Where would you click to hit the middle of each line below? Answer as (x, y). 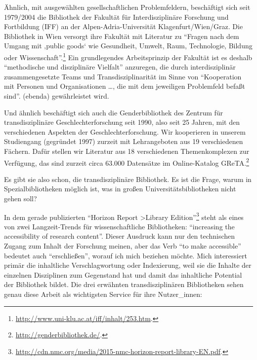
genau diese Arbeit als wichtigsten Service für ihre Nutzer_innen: (103, 294)
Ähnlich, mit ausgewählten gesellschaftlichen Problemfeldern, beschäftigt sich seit (127, 7)
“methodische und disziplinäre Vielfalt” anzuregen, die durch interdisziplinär (120, 67)
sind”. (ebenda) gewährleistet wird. (57, 96)
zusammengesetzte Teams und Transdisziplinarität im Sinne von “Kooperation (123, 76)
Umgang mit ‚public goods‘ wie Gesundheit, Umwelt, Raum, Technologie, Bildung (128, 46)
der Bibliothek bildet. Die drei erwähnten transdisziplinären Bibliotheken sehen (124, 284)
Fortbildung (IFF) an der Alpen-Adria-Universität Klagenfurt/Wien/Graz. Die (124, 26)
